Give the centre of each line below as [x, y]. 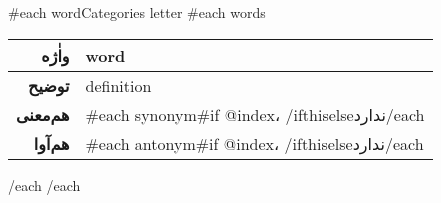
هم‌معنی [43, 114]
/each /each [44, 184]
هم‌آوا [51, 143]
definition [118, 85]
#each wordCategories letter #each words [137, 12]
